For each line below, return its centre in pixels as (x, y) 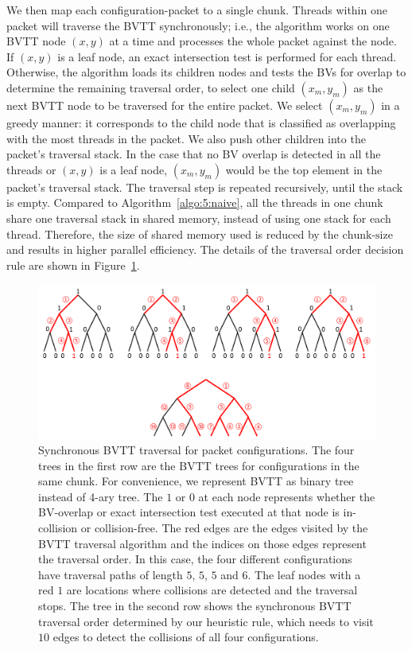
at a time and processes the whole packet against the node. (253, 41)
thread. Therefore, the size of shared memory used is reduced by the (173, 234)
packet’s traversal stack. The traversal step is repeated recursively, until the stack (205, 187)
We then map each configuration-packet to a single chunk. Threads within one (197, 10)
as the (368, 87)
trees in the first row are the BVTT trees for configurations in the (199, 465)
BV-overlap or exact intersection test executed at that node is (189, 512)
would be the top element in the (304, 169)
